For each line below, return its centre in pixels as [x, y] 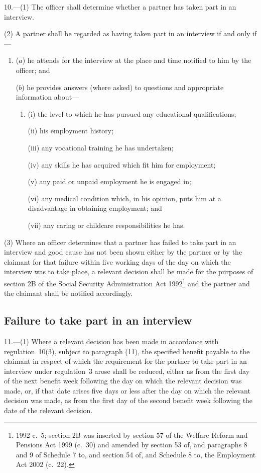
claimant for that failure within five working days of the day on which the [117, 261]
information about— [47, 97]
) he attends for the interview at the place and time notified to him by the [137, 60]
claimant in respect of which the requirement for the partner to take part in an [125, 361]
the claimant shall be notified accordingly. [69, 293]
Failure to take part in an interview [98, 320]
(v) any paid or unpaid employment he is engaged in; [109, 181]
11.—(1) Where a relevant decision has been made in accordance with [111, 341]
